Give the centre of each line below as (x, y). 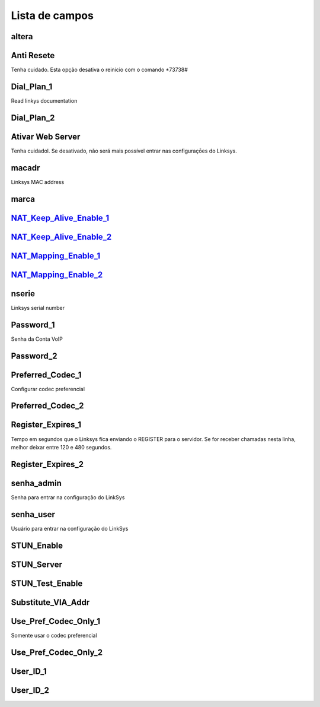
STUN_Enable (37, 545)
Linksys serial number (38, 307)
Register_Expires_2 (47, 464)
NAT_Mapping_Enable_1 (56, 256)
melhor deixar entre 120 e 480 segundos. (61, 447)
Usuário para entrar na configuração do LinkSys (70, 528)
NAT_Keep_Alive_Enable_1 (60, 218)
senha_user (33, 514)
